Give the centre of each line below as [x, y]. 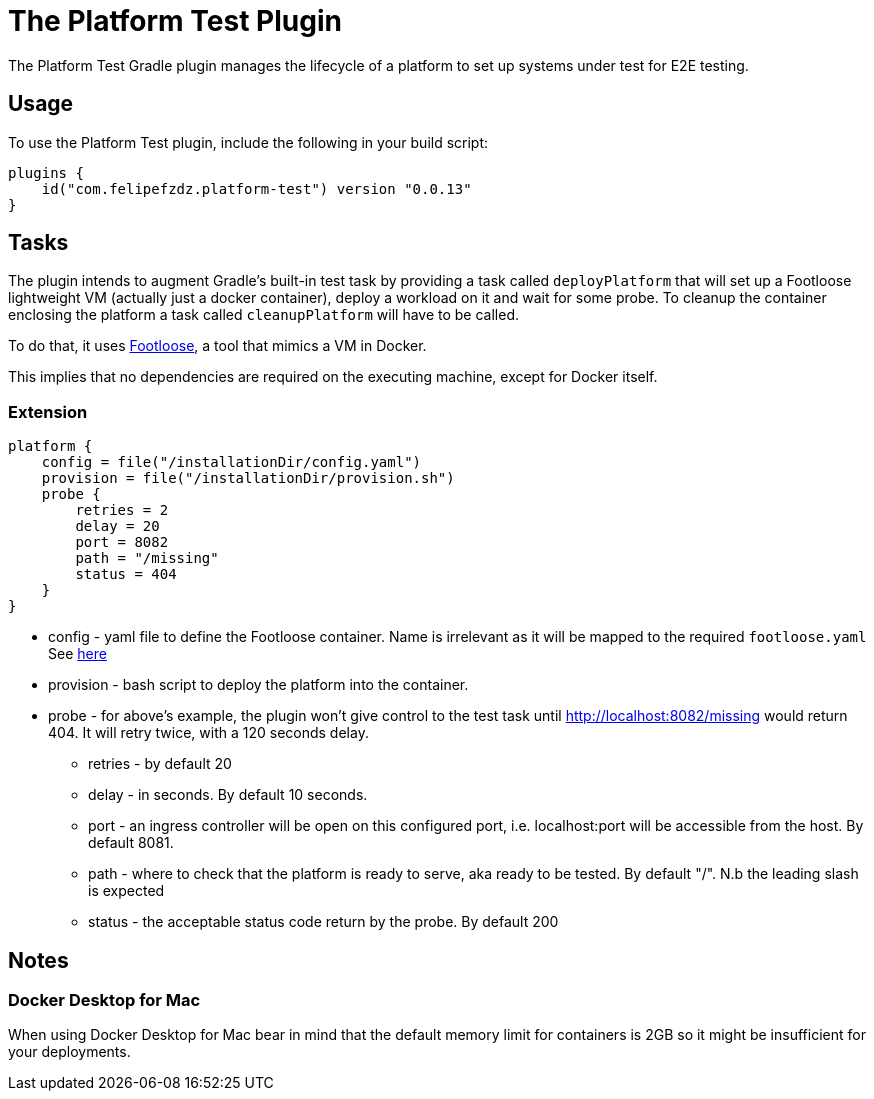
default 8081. [131, 843]
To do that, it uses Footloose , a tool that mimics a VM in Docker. [217, 346]
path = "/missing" [147, 558]
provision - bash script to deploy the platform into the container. [258, 685]
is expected [126, 891]
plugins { [46, 172]
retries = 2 [122, 510]
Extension [48, 411]
